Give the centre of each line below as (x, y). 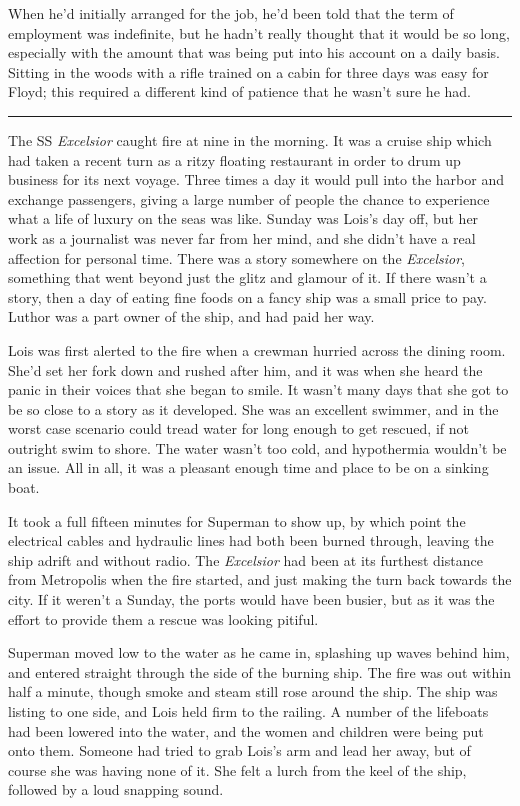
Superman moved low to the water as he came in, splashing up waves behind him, (259, 652)
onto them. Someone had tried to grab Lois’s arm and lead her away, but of (239, 750)
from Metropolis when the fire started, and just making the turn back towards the (260, 579)
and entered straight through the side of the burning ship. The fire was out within (259, 671)
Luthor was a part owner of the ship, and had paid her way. (191, 316)
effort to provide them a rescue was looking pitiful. (163, 618)
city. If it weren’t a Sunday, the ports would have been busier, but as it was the (251, 599)
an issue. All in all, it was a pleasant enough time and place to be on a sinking (248, 467)
